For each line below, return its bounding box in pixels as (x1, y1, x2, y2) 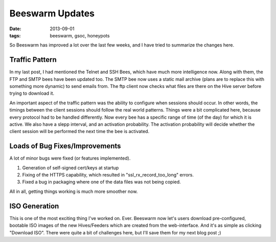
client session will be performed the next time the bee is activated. (9, 128, 150, 135)
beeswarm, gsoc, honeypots (50, 32, 110, 38)
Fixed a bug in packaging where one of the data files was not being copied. (22, 179, 181, 185)
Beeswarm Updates (9, 8, 95, 19)
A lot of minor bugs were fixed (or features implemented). (9, 155, 131, 161)
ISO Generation (9, 202, 59, 210)
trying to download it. (9, 90, 55, 97)
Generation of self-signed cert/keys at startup (22, 164, 119, 171)
